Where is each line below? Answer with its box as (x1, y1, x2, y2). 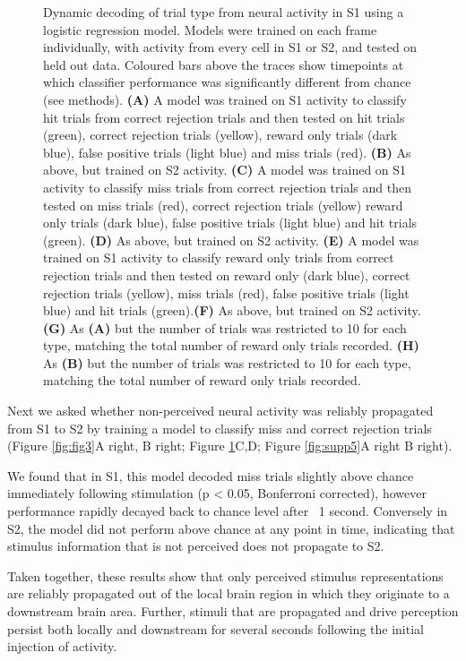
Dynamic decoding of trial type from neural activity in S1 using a (43, 3, 404, 21)
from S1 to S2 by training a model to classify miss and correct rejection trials (7, 418, 432, 437)
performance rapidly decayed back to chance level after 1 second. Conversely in (7, 502, 448, 520)
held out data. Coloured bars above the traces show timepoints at (43, 55, 404, 73)
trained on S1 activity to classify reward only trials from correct (43, 248, 394, 267)
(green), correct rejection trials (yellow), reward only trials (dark (43, 125, 398, 144)
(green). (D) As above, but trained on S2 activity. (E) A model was (43, 230, 419, 249)
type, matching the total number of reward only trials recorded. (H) (43, 336, 419, 355)
